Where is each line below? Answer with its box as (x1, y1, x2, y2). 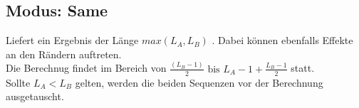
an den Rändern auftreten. (6, 46, 122, 61)
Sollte (6, 75, 31, 90)
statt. (291, 60, 315, 75)
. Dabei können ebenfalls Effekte (212, 33, 353, 48)
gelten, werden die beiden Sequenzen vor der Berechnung (75, 75, 323, 90)
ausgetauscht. (6, 89, 64, 104)
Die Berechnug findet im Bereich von (6, 60, 167, 75)
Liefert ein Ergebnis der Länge (6, 33, 139, 48)
